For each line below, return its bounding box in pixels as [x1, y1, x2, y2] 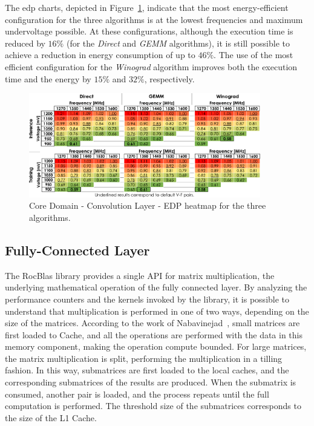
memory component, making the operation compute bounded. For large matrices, [5, 340, 307, 353]
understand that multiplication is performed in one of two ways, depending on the [5, 304, 309, 317]
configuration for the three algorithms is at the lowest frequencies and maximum [5, 13, 303, 25]
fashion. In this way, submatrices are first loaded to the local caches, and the [5, 364, 289, 376]
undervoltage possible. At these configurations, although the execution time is [5, 25, 293, 38]
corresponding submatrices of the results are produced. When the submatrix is [5, 376, 296, 388]
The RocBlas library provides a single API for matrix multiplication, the [5, 269, 275, 281]
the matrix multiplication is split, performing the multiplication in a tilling [5, 352, 283, 364]
